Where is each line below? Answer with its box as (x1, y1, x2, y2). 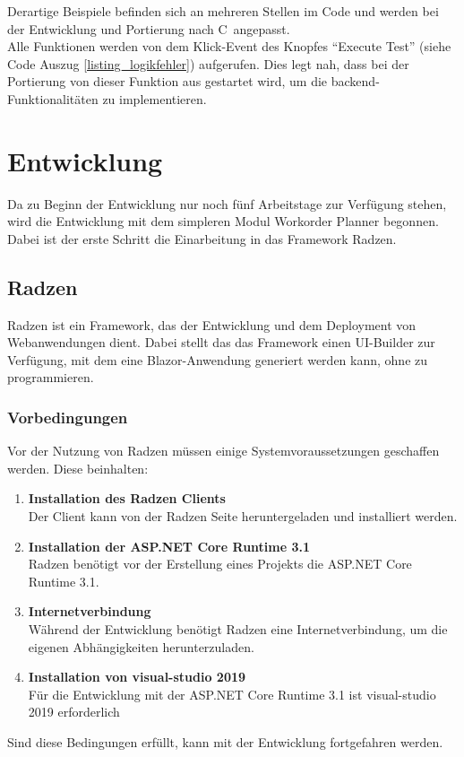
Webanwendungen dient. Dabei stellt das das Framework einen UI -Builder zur (7, 333, 435, 352)
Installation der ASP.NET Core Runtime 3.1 (28, 536, 311, 555)
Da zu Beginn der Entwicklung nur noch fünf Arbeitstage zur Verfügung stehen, (7, 194, 447, 213)
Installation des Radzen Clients (28, 489, 226, 508)
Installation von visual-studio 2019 (28, 667, 246, 686)
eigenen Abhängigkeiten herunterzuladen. (28, 637, 254, 656)
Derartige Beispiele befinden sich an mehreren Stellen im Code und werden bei (7, 2, 439, 20)
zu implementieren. (102, 89, 207, 108)
